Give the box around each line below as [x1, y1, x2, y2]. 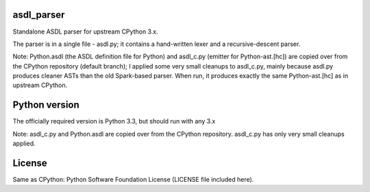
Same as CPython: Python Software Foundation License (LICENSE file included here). [12, 176, 254, 184]
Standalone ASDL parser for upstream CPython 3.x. [12, 27, 158, 36]
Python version [12, 99, 80, 111]
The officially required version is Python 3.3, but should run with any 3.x [12, 117, 216, 125]
